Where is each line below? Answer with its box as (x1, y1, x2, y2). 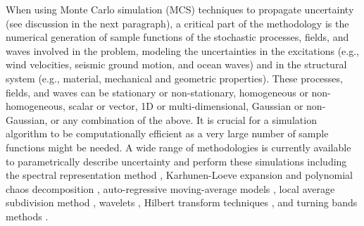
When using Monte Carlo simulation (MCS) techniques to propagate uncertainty (6, 2, 354, 16)
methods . (6, 208, 49, 223)
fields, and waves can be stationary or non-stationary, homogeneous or (6, 84, 308, 99)
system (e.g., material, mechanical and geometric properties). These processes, (6, 70, 343, 85)
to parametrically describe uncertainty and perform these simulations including (6, 153, 347, 168)
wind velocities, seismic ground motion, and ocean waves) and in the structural (6, 57, 347, 72)
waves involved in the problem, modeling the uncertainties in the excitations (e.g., (6, 43, 359, 58)
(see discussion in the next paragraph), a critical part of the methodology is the (6, 15, 349, 30)
